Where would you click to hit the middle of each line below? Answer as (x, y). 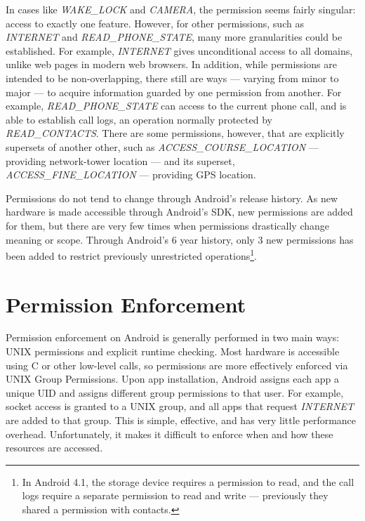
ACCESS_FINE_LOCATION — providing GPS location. (131, 174)
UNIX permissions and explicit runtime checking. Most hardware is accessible (173, 351)
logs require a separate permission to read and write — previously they (175, 495)
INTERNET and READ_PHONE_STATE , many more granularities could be (174, 37)
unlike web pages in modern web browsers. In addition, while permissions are (171, 64)
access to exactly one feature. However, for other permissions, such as (155, 23)
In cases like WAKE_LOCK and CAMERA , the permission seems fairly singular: (181, 9)
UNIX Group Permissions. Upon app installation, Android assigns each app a (173, 379)
